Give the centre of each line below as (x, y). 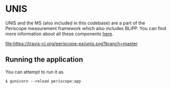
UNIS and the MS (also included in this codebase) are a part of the (75, 23)
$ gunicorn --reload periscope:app (43, 81)
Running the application (44, 60)
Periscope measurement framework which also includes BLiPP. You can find (86, 28)
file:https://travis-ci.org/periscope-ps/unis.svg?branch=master (72, 43)
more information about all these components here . (59, 34)
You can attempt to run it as (35, 72)
